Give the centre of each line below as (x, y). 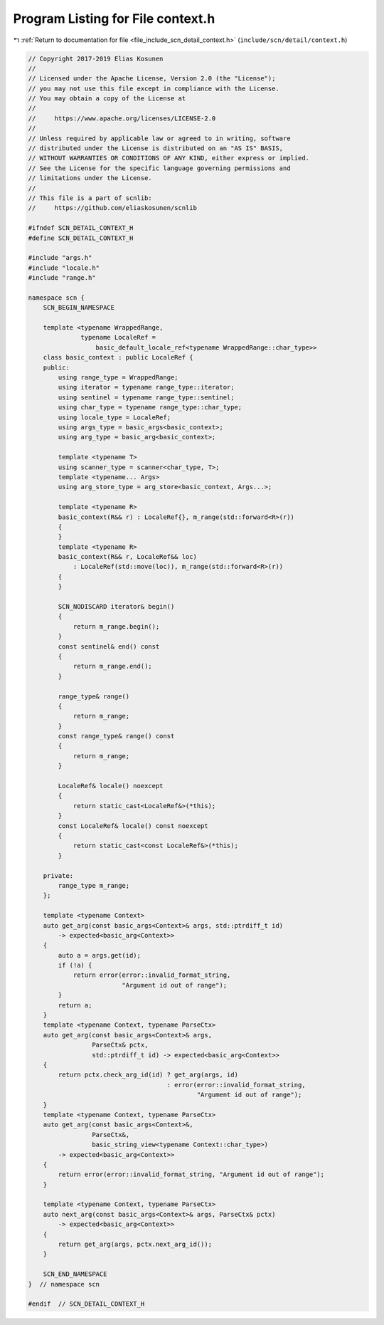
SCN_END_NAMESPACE (75, 1274)
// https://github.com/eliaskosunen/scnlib (112, 208)
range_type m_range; (94, 885)
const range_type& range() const (116, 736)
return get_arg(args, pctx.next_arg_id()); (135, 1245)
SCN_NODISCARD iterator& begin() (116, 607)
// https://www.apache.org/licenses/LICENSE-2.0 (122, 118)
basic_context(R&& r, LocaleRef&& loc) (127, 557)
